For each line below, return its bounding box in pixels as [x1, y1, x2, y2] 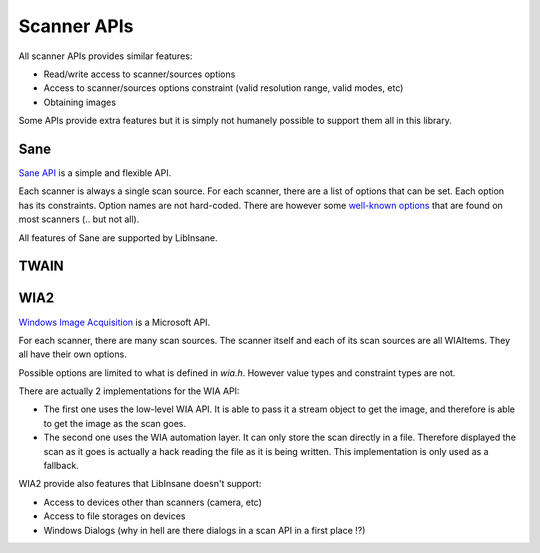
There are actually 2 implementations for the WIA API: [18, 385, 240, 397]
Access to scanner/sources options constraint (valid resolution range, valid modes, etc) [43, 82, 404, 94]
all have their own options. [18, 348, 127, 360]
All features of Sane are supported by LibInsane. [18, 231, 218, 244]
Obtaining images [43, 96, 117, 108]
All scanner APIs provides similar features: [18, 50, 193, 62]
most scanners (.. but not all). [18, 213, 140, 225]
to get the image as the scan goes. [43, 417, 187, 429]
